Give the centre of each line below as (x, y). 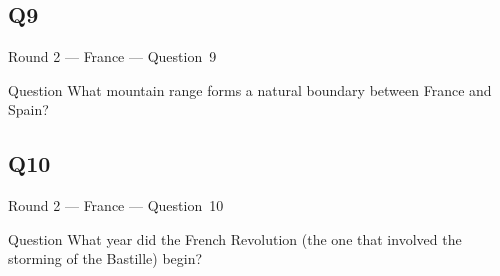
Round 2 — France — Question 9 (112, 56)
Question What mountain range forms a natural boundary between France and (250, 89)
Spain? (28, 109)
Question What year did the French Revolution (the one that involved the (235, 238)
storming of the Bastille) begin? (105, 258)
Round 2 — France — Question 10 (116, 205)
